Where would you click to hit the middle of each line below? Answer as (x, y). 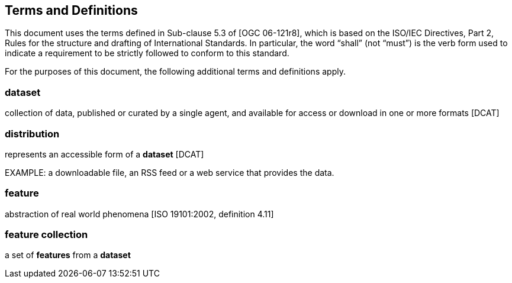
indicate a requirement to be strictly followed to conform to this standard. (147, 53)
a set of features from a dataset (68, 255)
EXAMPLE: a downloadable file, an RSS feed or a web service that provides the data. (170, 172)
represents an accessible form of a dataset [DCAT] (104, 154)
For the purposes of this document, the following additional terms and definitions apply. (175, 72)
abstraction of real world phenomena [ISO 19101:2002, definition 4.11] (139, 214)
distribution (32, 134)
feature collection (46, 235)
